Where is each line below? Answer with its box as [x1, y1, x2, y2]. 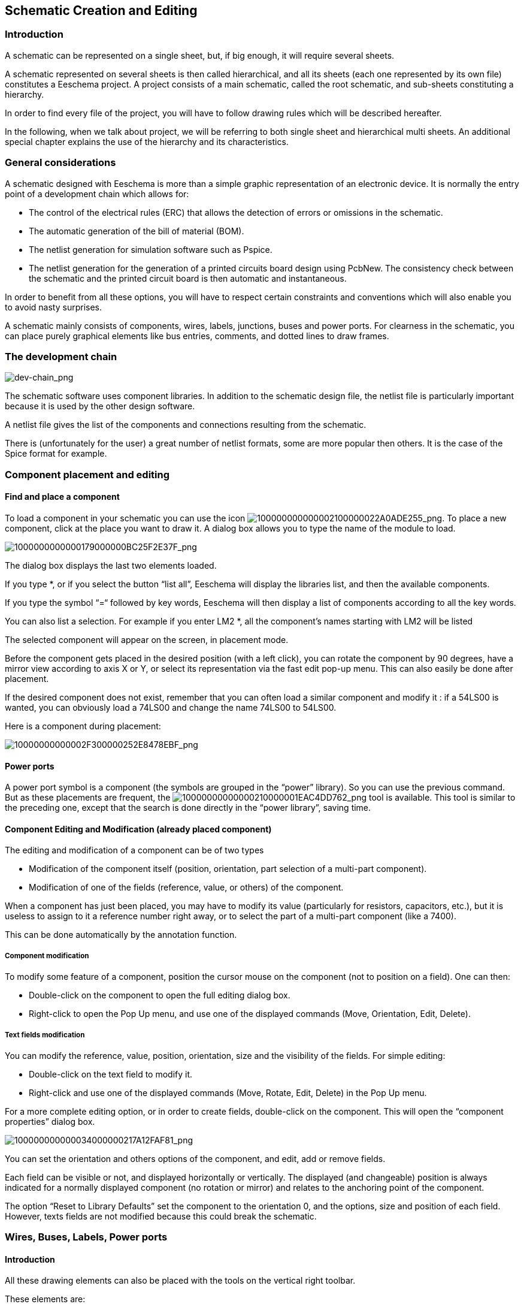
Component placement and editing [5, 468, 170, 481]
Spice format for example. [5, 448, 107, 459]
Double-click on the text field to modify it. [29, 1068, 193, 1079]
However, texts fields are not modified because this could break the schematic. [5, 1211, 317, 1221]
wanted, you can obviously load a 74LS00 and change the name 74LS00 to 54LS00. [5, 702, 337, 713]
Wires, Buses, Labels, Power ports [5, 1231, 168, 1243]
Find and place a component [5, 491, 120, 502]
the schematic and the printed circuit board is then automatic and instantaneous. [29, 273, 347, 283]
